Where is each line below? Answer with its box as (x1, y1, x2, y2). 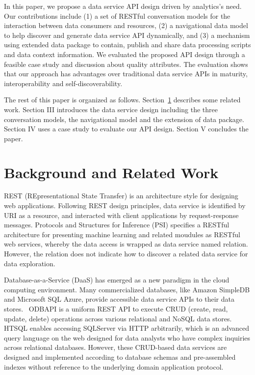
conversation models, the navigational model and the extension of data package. (4, 114, 244, 124)
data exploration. (4, 258, 55, 268)
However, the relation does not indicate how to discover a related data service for (4, 249, 248, 258)
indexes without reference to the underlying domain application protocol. (4, 361, 224, 372)
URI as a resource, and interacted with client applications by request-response (4, 210, 239, 220)
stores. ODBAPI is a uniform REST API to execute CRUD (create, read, (4, 303, 228, 313)
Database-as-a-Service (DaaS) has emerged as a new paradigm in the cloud (4, 275, 229, 285)
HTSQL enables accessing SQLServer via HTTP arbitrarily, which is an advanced (4, 323, 250, 333)
